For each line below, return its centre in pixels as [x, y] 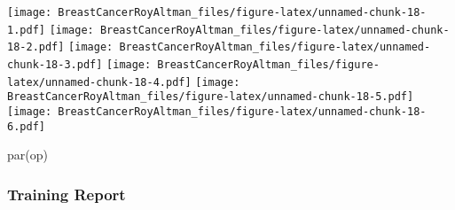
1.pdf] [26, 30]
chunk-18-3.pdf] [55, 64]
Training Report [67, 194]
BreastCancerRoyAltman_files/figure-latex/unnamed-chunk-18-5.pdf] [211, 97]
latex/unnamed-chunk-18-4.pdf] [99, 82]
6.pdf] [26, 126]
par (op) [27, 155]
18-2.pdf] [36, 47]
